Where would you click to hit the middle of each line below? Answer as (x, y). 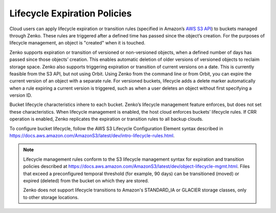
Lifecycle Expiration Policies (71, 13)
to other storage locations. (51, 197)
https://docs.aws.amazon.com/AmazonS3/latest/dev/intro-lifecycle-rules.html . (92, 136)
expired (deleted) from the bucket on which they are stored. (86, 180)
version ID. (21, 95)
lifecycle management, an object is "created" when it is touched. (77, 43)
